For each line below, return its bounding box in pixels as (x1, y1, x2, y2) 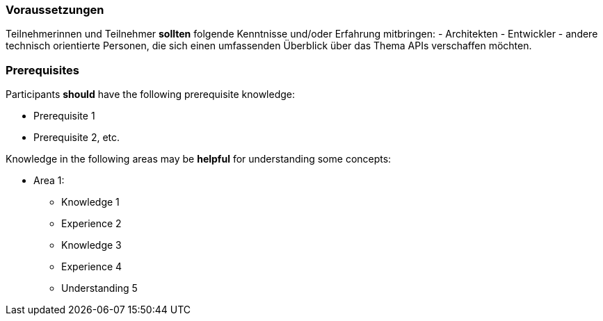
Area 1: (33, 174, 65, 187)
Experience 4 (61, 261, 122, 273)
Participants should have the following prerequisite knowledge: (6, 88, 296, 101)
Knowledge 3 (61, 239, 122, 252)
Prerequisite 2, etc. (33, 131, 120, 144)
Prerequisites (6, 63, 79, 77)
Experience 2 (61, 217, 122, 230)
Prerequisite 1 (33, 110, 95, 122)
